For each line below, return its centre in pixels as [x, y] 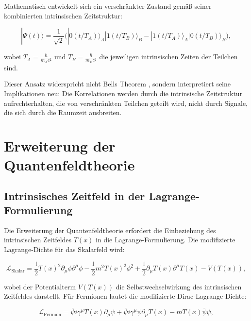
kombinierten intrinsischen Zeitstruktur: [63, 15]
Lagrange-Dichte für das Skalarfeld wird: [64, 249]
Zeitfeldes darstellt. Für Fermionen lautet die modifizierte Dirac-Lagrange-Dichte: [125, 296]
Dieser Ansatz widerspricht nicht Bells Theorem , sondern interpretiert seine [117, 84]
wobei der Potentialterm [40, 286]
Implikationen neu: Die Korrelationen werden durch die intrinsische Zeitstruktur [123, 93]
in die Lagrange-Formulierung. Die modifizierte [166, 240]
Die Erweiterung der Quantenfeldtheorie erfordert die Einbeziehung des [110, 230]
